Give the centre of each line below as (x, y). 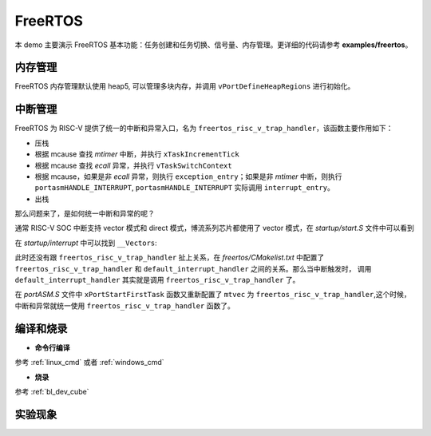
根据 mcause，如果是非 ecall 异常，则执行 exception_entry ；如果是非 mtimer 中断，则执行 (188, 176)
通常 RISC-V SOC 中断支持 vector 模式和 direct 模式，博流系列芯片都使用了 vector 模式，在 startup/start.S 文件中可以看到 (215, 228)
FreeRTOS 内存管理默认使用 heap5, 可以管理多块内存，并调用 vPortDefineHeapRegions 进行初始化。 (185, 86)
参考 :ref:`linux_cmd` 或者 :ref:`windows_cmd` (89, 363)
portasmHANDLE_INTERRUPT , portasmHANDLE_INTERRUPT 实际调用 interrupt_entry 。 (185, 188)
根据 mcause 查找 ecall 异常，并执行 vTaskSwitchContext (133, 165)
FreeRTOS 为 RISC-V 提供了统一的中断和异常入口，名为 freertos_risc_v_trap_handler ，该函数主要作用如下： (204, 129)
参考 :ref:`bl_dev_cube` (52, 391)
